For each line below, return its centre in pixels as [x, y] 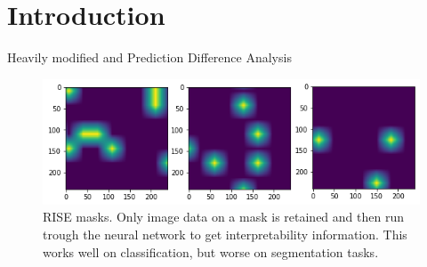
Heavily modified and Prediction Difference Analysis [149, 57]
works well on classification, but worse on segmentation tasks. [211, 251]
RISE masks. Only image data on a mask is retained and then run [223, 217]
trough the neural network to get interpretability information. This [225, 234]
